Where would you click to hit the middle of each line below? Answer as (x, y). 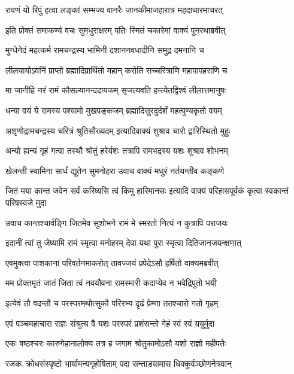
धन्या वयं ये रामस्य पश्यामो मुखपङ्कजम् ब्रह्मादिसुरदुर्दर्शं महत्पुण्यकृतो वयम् (114, 110)
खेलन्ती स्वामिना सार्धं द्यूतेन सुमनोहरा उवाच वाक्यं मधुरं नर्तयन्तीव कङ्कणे (115, 170)
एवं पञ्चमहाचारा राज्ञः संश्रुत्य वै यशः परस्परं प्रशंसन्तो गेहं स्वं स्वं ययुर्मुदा (110, 323)
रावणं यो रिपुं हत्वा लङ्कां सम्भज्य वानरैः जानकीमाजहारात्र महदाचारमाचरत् (114, 10)
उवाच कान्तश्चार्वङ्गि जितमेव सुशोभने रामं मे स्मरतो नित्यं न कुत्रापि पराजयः (117, 222)
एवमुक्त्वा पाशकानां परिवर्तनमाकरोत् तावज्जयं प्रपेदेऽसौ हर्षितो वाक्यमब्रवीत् (112, 262)
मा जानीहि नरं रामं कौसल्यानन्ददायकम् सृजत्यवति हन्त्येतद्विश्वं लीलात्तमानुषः (116, 90)
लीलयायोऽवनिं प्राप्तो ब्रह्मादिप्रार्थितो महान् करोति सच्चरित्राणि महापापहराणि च (116, 70)
